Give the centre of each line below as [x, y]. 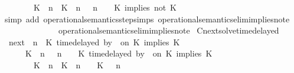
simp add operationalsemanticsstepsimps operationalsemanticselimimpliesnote [147, 19]
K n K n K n [77, 64]
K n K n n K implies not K [105, 7]
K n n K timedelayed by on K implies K [119, 53]
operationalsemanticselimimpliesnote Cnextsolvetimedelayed [169, 30]
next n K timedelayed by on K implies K [94, 42]
